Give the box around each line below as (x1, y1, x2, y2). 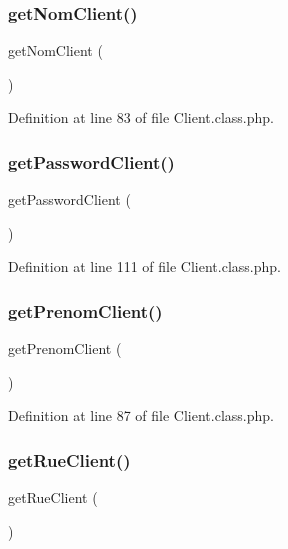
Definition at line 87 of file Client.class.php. (8, 405, 274, 426)
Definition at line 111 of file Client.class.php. (8, 256, 281, 277)
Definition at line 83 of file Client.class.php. (8, 107, 274, 128)
